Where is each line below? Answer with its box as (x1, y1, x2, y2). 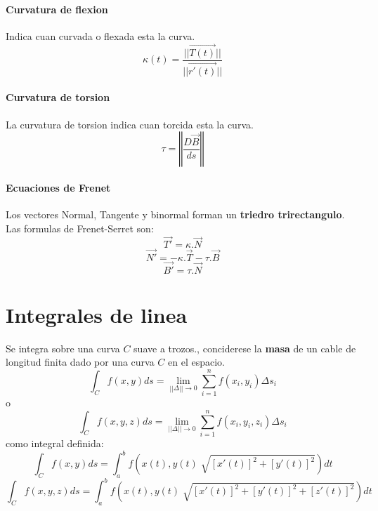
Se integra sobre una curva (6, 340, 120, 355)
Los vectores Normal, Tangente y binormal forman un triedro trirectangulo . (6, 206, 345, 221)
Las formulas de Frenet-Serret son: (6, 220, 154, 235)
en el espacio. (168, 354, 225, 369)
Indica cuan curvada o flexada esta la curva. (6, 28, 195, 43)
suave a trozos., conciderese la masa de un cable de (133, 340, 356, 355)
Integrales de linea (6, 300, 188, 328)
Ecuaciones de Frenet (6, 180, 111, 194)
